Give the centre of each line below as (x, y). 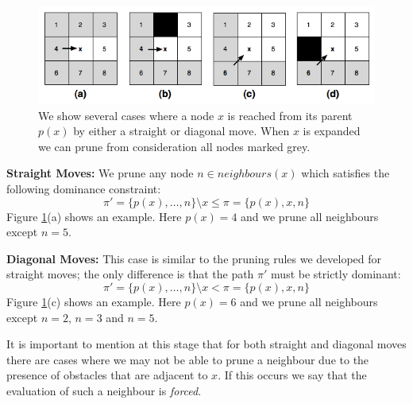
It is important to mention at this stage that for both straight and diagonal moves (206, 344)
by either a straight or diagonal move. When (181, 131)
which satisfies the (345, 173)
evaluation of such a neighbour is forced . (104, 390)
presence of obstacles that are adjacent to (107, 375)
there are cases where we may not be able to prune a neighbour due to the (188, 359)
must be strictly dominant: (336, 274)
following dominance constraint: (84, 188)
